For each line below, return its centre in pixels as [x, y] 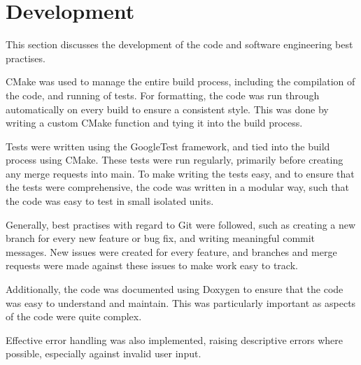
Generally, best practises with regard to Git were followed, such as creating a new [181, 224]
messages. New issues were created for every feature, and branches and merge [171, 251]
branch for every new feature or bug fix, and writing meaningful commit [161, 238]
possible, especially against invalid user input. [104, 353]
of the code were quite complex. [74, 316]
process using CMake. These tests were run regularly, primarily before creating [175, 160]
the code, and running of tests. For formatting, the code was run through [163, 95]
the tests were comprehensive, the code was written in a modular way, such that [177, 187]
